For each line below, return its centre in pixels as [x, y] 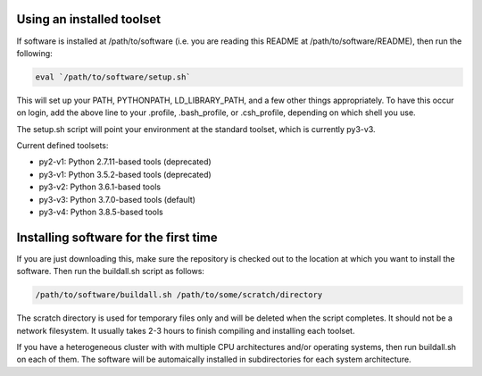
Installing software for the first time [117, 237]
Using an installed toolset [88, 19]
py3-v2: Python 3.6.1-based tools [100, 187]
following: [34, 53]
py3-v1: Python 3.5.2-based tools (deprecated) [125, 174]
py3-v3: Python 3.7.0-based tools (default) [117, 199]
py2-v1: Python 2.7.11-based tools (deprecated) [125, 162]
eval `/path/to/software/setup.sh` [113, 77]
